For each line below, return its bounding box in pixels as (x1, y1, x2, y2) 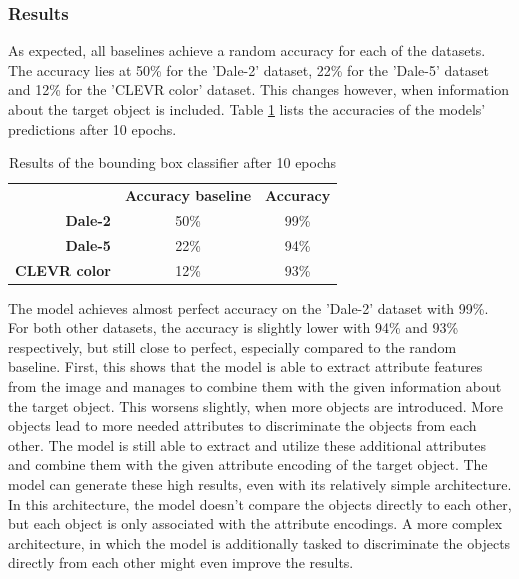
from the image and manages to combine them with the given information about (8, 376, 502, 397)
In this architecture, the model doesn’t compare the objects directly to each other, (8, 493, 512, 514)
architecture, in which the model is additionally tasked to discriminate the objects (8, 532, 511, 553)
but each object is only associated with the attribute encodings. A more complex (8, 513, 503, 534)
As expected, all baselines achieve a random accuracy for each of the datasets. (8, 40, 486, 61)
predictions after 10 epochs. (8, 118, 177, 139)
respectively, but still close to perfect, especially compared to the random (8, 336, 457, 357)
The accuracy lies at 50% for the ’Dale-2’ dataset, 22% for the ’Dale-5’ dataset (8, 59, 489, 80)
